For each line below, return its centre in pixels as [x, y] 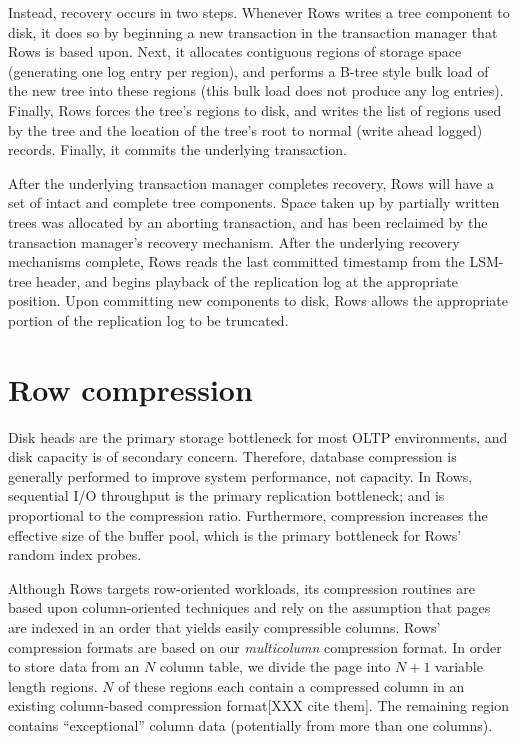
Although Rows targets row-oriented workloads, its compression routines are [241, 587]
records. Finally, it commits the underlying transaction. [177, 149]
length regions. [53, 685]
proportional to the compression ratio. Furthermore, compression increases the [248, 515]
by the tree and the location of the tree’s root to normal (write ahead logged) [245, 129]
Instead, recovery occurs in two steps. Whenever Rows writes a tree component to [259, 12]
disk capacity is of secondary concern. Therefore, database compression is [232, 456]
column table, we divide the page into [275, 666]
